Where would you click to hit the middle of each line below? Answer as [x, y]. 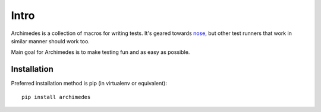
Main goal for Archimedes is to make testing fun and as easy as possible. [100, 52]
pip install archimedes [56, 97]
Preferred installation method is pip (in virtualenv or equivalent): [89, 84]
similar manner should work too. [51, 41]
